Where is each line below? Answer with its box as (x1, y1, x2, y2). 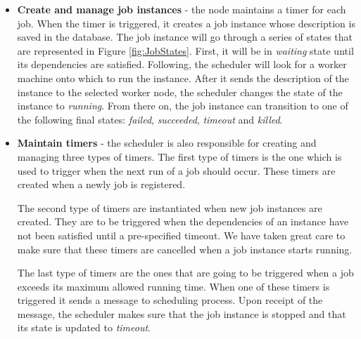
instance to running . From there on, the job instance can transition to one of (17, 98, 348, 113)
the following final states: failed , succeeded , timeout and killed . (17, 112, 283, 126)
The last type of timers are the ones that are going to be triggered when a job (17, 265, 354, 280)
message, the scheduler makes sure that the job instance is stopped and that (17, 306, 346, 321)
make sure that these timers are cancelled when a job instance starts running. (17, 241, 353, 256)
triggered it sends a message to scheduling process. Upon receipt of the (17, 293, 323, 307)
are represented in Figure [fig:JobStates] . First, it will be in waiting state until (17, 43, 354, 58)
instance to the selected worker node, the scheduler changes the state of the (17, 84, 343, 99)
